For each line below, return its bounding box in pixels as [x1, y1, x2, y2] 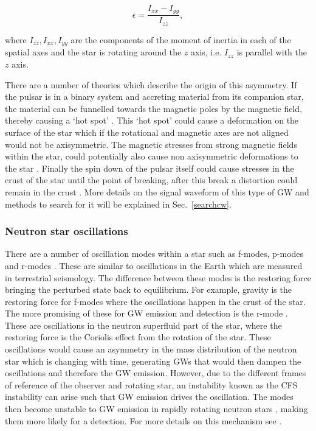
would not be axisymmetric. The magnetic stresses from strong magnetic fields [5, 138, 297, 150]
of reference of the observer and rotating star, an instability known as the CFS [5, 378, 298, 391]
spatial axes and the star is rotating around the [5, 46, 182, 58]
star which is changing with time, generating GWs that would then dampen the [5, 354, 301, 367]
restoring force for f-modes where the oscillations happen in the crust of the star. [5, 295, 306, 307]
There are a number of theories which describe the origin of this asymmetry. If [5, 78, 297, 91]
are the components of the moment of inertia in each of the [70, 33, 291, 46]
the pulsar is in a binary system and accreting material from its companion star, [5, 90, 304, 103]
